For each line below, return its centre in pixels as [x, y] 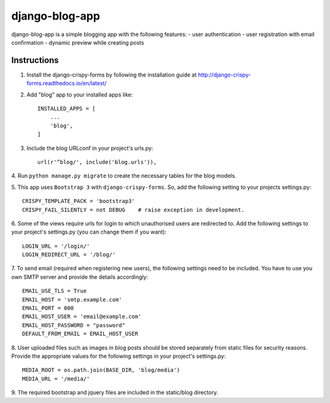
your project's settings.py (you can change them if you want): [89, 232]
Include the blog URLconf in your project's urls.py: [90, 148]
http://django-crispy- [224, 75]
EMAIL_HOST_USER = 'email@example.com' [82, 317]
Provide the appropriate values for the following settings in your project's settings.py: [119, 356]
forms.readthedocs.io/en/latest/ [67, 83]
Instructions [35, 60]
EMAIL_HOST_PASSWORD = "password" [74, 325]
